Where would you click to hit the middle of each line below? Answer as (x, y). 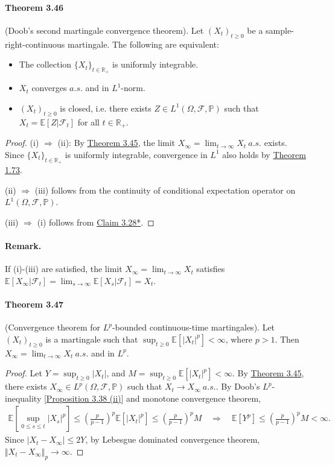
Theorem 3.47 (34, 304)
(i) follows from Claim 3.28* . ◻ (96, 222)
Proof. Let (24, 373)
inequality (23, 398)
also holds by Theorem (264, 154)
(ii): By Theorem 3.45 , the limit (116, 143)
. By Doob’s (238, 386)
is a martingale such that (92, 339)
